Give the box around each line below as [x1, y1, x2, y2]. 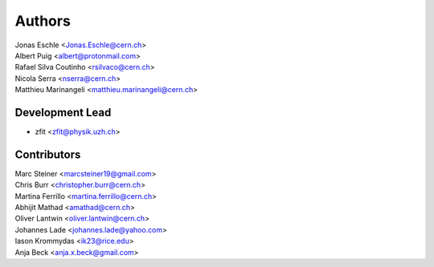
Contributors [14, 148, 81, 161]
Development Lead [14, 105, 112, 119]
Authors [14, 12, 72, 30]
